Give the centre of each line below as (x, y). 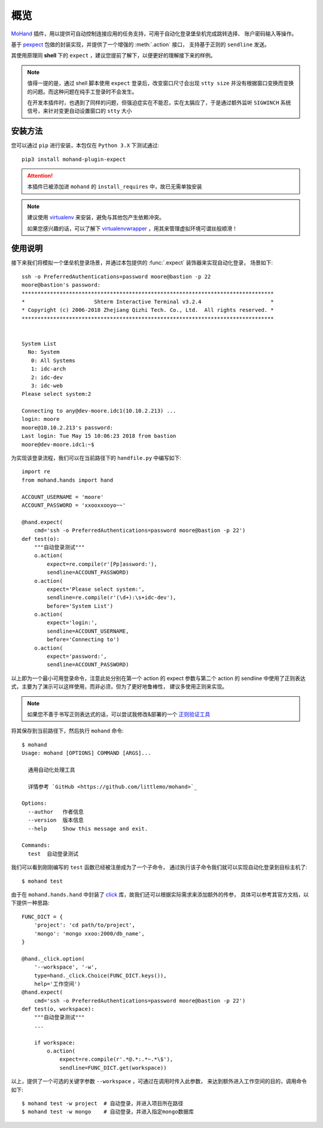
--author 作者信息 (56, 812)
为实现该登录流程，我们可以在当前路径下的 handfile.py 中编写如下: (96, 458)
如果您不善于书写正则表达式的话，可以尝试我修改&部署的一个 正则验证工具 (119, 714)
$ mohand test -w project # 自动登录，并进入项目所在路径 (103, 1103)
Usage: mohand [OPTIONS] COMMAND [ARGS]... (86, 753)
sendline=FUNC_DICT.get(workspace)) (113, 1068)
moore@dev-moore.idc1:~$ (58, 444)
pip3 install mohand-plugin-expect (74, 159)
